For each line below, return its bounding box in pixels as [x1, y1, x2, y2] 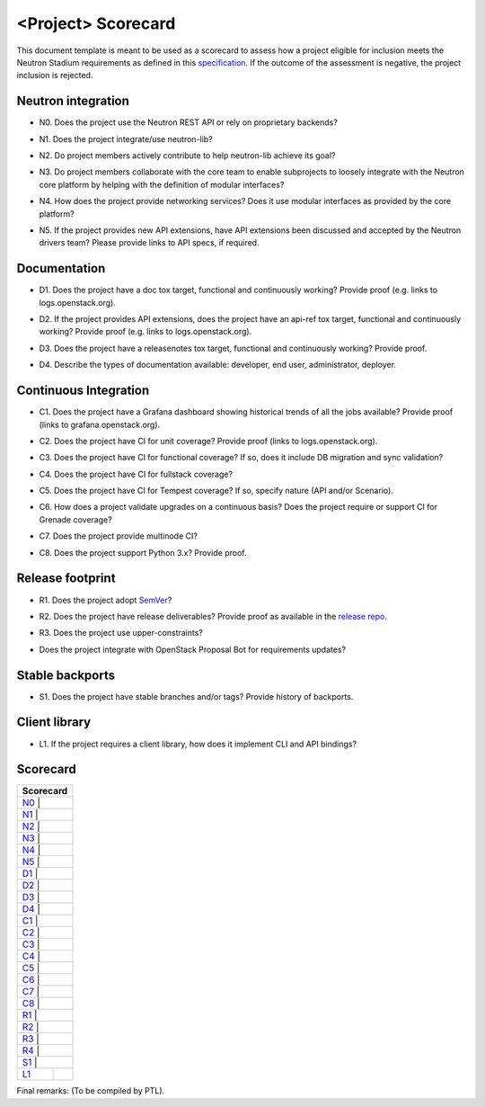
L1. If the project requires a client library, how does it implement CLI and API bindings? [39, 738, 357, 749]
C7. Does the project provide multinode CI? [39, 531, 198, 541]
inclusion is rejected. [16, 70, 93, 81]
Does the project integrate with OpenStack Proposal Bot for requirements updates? [39, 644, 346, 655]
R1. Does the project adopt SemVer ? [39, 594, 172, 605]
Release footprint [16, 571, 116, 586]
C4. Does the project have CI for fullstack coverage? [39, 469, 234, 479]
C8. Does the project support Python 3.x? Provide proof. [39, 547, 247, 558]
